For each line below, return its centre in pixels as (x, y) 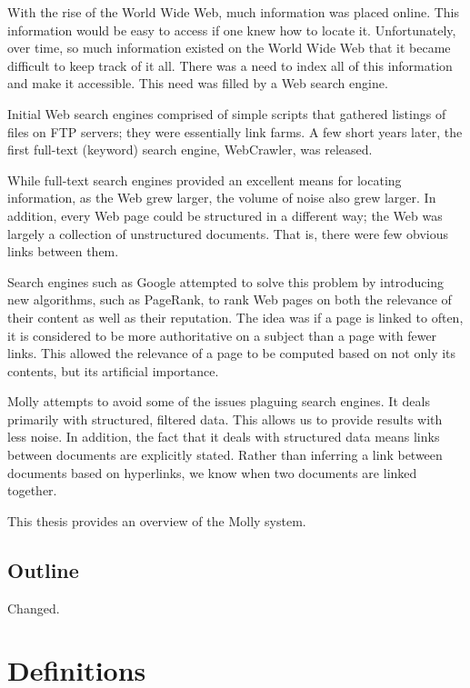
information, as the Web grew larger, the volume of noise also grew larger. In (222, 198)
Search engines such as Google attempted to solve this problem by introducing (226, 281)
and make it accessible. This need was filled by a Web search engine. (198, 83)
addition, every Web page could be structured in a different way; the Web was (225, 215)
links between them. (63, 251)
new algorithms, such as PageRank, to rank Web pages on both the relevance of (230, 299)
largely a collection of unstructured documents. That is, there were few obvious (228, 233)
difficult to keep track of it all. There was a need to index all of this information (230, 65)
